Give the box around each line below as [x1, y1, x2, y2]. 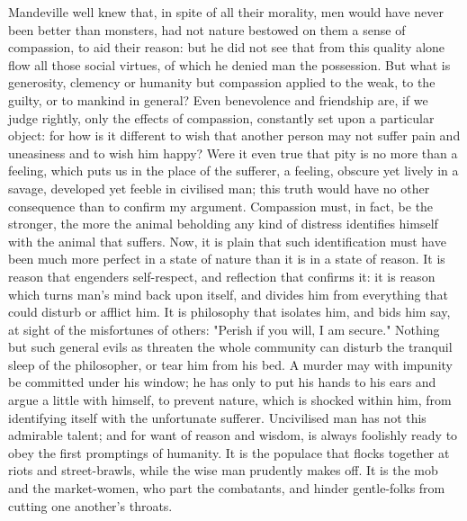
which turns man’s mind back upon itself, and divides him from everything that [8, 284, 448, 303]
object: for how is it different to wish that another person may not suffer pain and [8, 126, 461, 145]
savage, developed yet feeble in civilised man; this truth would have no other [8, 178, 430, 197]
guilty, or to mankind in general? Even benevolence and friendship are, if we [8, 90, 428, 109]
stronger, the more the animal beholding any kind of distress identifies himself [8, 214, 438, 233]
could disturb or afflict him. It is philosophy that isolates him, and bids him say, [8, 302, 451, 321]
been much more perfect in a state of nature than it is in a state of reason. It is [8, 249, 445, 268]
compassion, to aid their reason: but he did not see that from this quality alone [8, 38, 445, 57]
